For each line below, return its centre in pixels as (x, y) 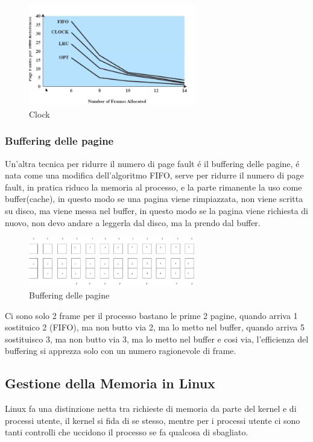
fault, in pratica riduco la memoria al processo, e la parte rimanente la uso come (153, 187)
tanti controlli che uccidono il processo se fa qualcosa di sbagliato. (127, 432)
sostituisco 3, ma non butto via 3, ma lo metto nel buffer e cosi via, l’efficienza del (157, 339)
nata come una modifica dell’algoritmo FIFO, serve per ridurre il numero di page (154, 175)
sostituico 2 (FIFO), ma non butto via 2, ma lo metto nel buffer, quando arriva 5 (155, 327)
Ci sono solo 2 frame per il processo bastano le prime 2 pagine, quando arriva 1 (151, 315)
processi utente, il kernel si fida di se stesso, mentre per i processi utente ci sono (153, 420)
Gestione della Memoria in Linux (110, 383)
